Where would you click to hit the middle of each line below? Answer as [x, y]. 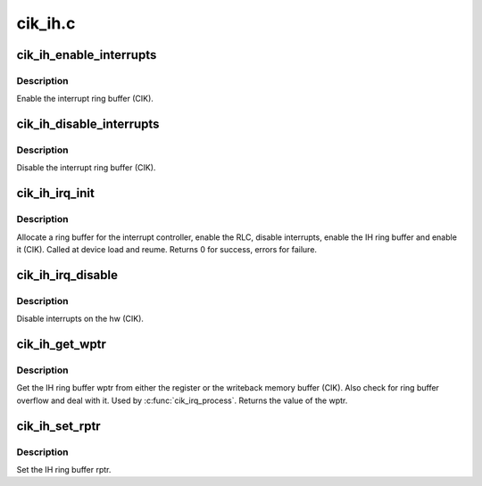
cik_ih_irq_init [56, 193]
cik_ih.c [46, 23]
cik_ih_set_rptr [59, 426]
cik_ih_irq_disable [67, 275]
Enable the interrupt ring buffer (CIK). [85, 99]
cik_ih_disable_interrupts [88, 124]
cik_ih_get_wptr [62, 344]
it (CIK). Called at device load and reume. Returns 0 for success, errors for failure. [166, 250]
